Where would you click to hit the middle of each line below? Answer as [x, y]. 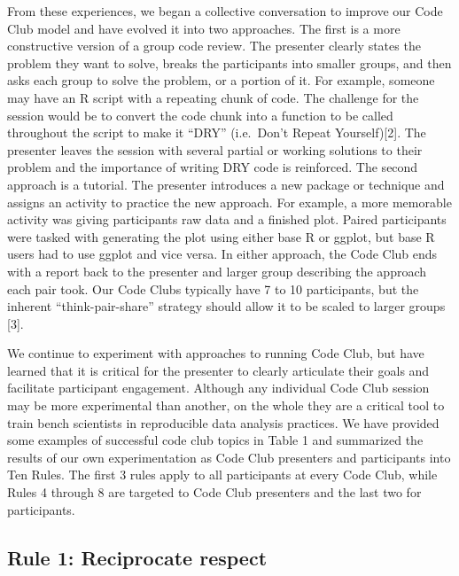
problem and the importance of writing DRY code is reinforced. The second [213, 167]
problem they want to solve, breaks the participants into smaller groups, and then [229, 62]
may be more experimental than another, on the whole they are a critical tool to [226, 405]
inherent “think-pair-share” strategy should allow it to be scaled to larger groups [226, 306]
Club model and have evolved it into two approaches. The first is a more [204, 28]
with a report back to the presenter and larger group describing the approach [217, 271]
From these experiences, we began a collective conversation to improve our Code [225, 11]
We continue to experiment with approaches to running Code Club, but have [216, 353]
